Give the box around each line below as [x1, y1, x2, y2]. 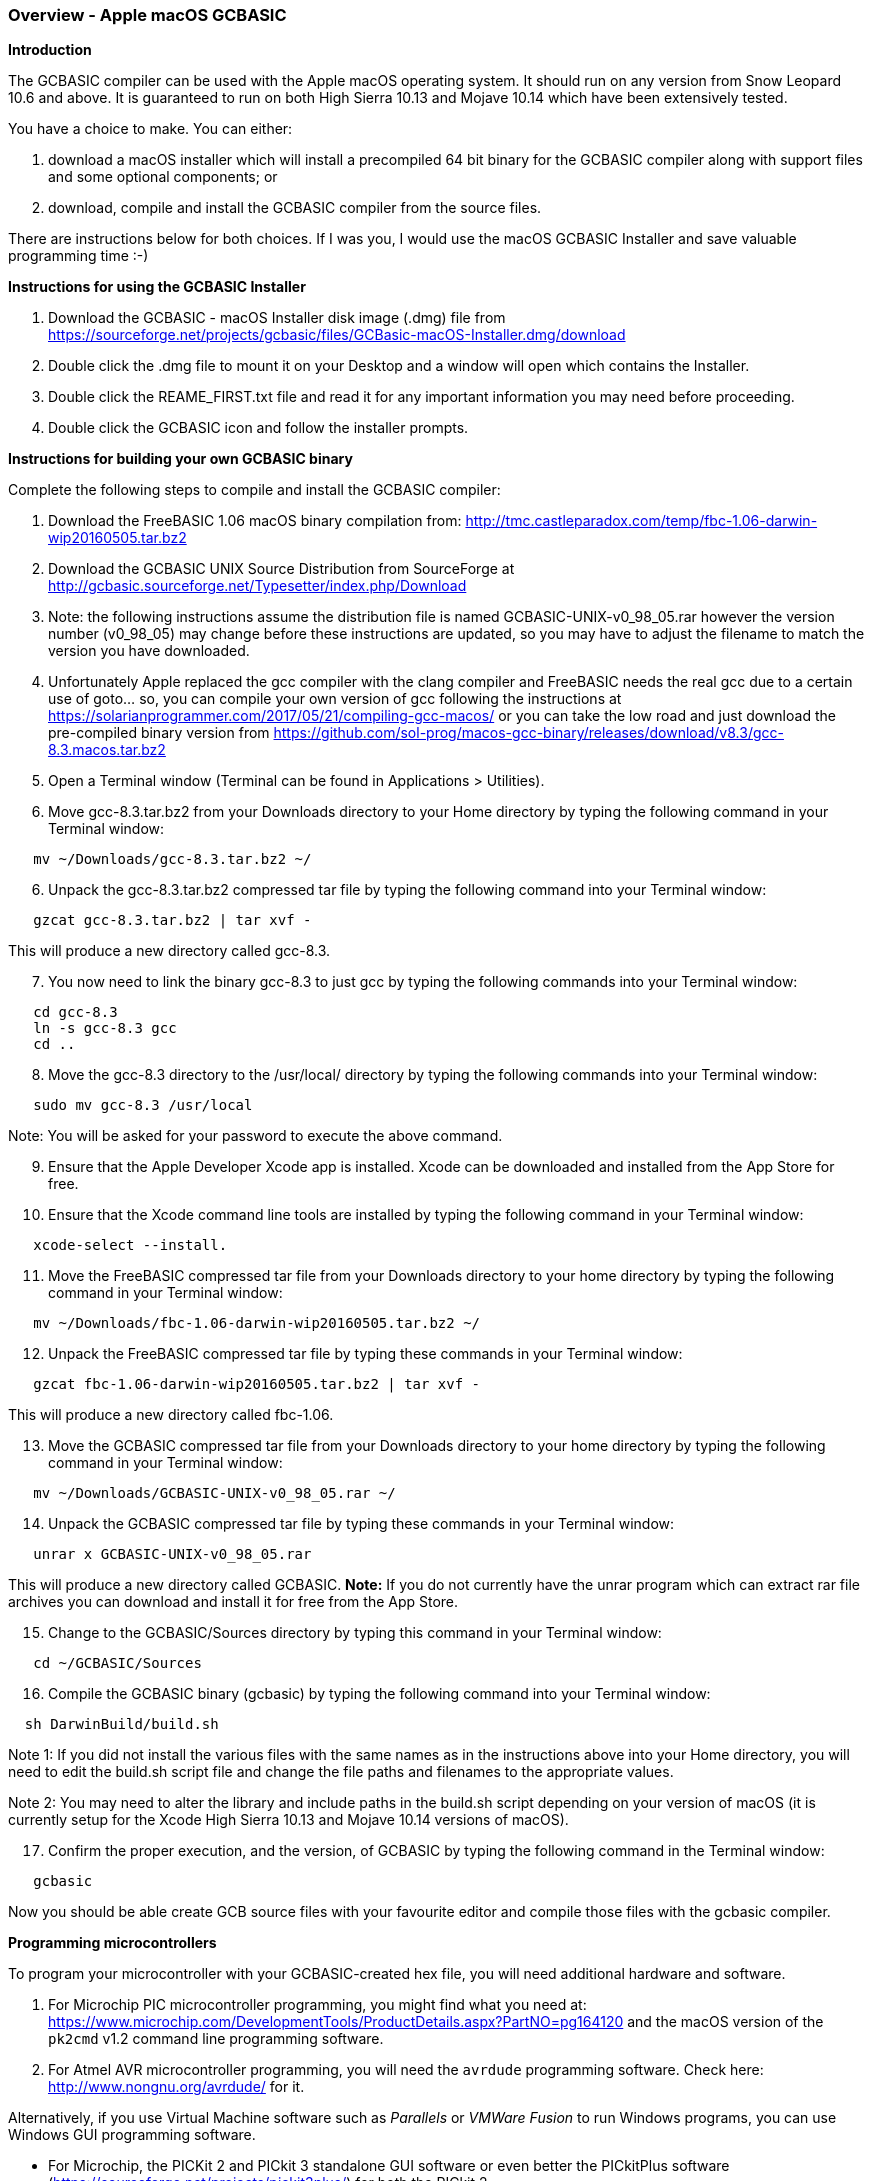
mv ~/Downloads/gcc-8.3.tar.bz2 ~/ [33, 851, 312, 868]
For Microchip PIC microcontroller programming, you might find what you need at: [48, 1996, 587, 2014]
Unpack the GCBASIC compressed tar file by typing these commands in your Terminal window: [48, 1515, 675, 1533]
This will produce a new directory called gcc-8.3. [8, 942, 331, 960]
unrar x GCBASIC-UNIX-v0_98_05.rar [33, 1546, 312, 1563]
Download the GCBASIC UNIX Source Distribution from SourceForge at [48, 560, 515, 578]
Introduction [8, 41, 92, 59]
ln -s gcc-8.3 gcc [33, 1020, 177, 1037]
